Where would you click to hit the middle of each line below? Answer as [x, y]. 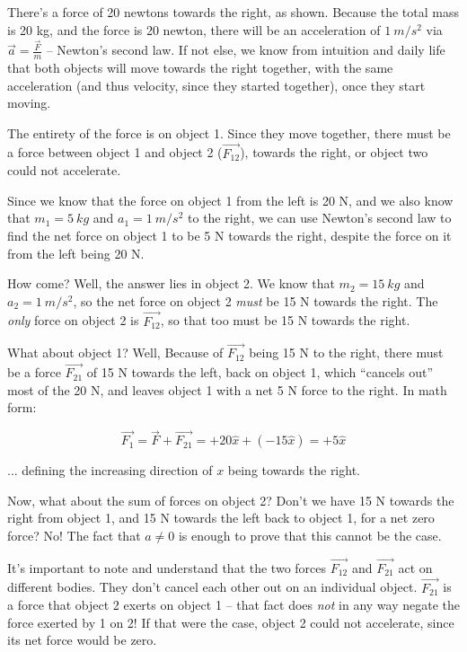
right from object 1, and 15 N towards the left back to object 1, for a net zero [221, 518]
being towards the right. [294, 470]
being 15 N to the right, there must [346, 352]
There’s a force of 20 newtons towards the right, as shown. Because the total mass [233, 12]
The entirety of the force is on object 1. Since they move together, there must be [229, 132]
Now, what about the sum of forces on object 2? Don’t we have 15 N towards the [231, 500]
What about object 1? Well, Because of [115, 352]
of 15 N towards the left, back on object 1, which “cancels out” [260, 372]
